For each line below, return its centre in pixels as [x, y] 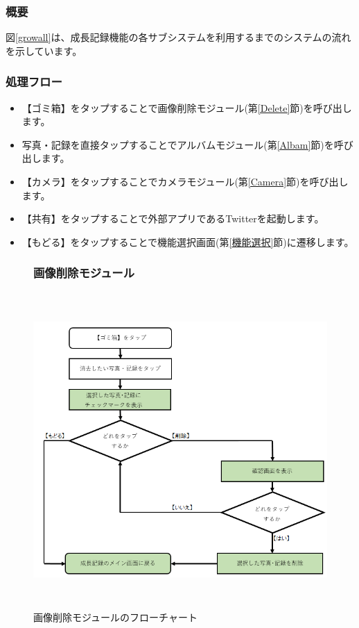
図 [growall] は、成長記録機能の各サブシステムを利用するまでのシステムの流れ [178, 37]
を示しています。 [44, 50]
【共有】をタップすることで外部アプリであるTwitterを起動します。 [173, 218]
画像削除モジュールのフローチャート [115, 617]
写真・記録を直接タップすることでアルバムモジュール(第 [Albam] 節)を [178, 144]
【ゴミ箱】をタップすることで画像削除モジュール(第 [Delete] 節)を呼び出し [187, 107]
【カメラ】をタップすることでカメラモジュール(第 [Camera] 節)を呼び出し [185, 181]
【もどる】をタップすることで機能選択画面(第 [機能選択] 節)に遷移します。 [188, 241]
